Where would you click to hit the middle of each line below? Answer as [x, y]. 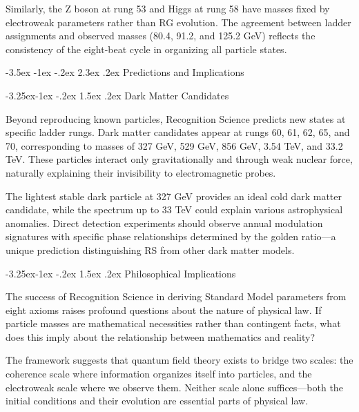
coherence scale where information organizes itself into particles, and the [159, 374]
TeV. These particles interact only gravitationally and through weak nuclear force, [179, 159]
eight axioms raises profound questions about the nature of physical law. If [164, 310]
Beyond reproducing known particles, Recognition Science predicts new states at [176, 118]
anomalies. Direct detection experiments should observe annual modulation [164, 223]
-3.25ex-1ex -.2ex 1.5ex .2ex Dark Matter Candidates [117, 95]
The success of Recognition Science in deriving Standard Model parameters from [176, 296]
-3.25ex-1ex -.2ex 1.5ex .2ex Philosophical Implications [121, 273]
